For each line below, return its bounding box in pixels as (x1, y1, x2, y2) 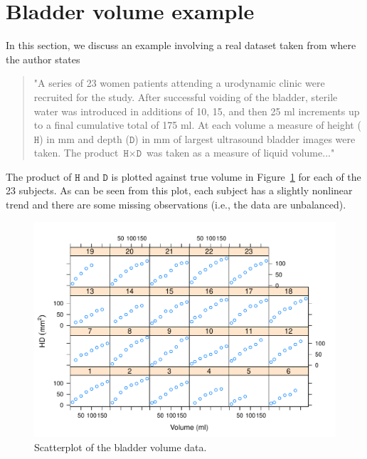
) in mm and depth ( (39, 131, 129, 146)
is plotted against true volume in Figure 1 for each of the (111, 169, 361, 184)
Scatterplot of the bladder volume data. (34, 439, 207, 454)
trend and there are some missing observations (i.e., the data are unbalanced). (6, 197, 346, 212)
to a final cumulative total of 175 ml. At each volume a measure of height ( (33, 117, 361, 132)
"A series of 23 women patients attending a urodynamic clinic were (33, 75, 325, 90)
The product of (6, 169, 72, 184)
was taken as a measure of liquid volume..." (147, 145, 335, 160)
